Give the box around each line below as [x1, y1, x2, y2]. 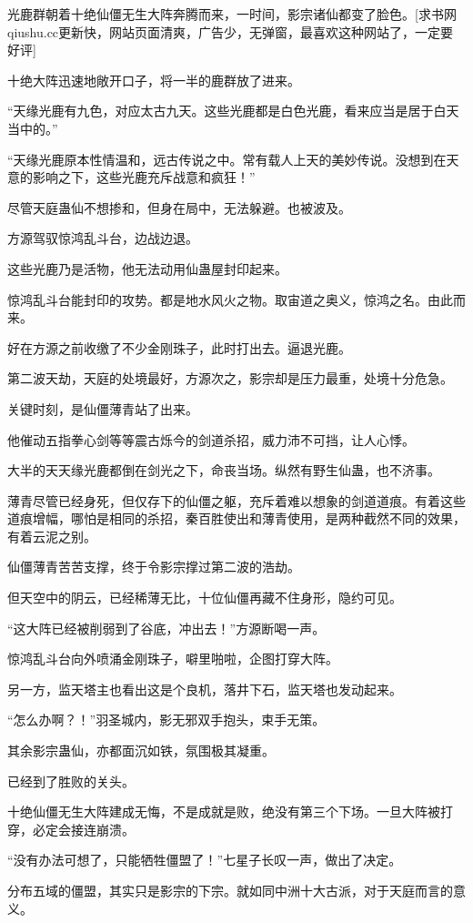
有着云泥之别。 [7, 526, 96, 545]
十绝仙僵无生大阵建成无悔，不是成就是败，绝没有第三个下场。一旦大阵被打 [7, 802, 453, 821]
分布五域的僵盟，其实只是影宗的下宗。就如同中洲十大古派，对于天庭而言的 [7, 881, 453, 899]
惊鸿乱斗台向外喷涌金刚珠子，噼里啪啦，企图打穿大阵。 [7, 649, 338, 668]
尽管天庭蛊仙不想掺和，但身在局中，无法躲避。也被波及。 [7, 198, 351, 217]
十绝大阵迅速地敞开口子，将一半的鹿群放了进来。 [7, 70, 300, 89]
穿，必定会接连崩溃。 [7, 819, 135, 838]
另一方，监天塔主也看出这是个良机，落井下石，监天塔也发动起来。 [7, 679, 402, 698]
